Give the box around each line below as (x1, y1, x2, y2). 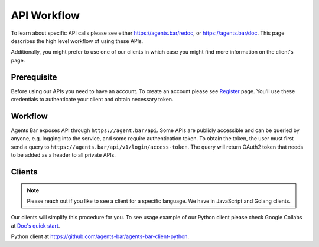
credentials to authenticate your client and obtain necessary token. (11, 96, 174, 103)
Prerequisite (11, 72, 57, 82)
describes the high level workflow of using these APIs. (11, 37, 144, 44)
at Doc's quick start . (11, 222, 60, 229)
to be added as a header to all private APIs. (11, 152, 116, 159)
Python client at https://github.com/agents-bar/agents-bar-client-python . (11, 233, 189, 240)
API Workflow (11, 9, 80, 22)
